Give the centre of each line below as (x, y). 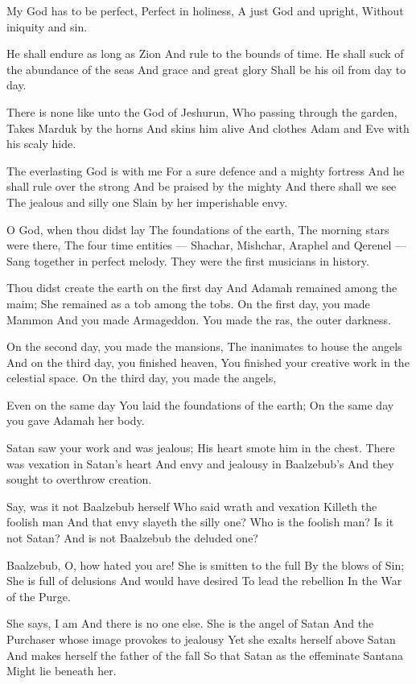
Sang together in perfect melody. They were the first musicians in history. (188, 260)
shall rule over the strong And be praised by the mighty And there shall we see (202, 186)
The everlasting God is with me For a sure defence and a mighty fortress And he (206, 170)
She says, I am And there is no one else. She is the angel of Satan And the (190, 623)
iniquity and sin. (47, 26)
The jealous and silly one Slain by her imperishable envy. (147, 202)
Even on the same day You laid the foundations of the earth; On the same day (200, 404)
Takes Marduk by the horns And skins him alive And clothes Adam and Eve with (208, 128)
